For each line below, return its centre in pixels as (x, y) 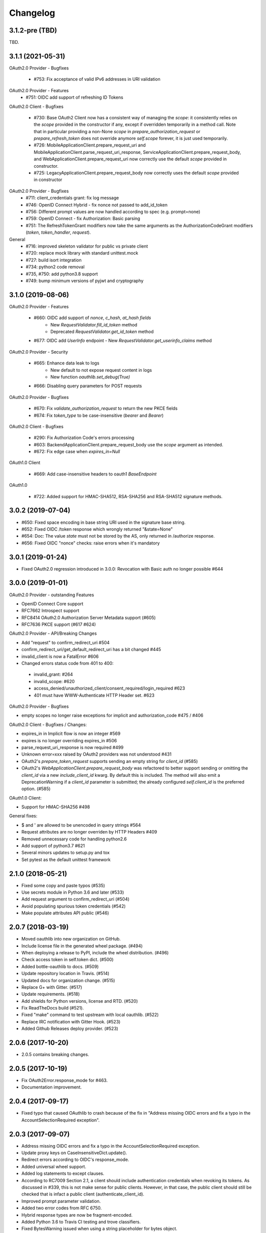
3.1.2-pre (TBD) (33, 30)
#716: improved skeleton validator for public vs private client (87, 246)
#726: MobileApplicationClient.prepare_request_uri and (90, 145)
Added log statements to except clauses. (63, 1173)
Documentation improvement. (52, 1087)
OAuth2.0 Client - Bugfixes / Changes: (48, 725)
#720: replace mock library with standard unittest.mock (82, 253)
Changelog (32, 13)
